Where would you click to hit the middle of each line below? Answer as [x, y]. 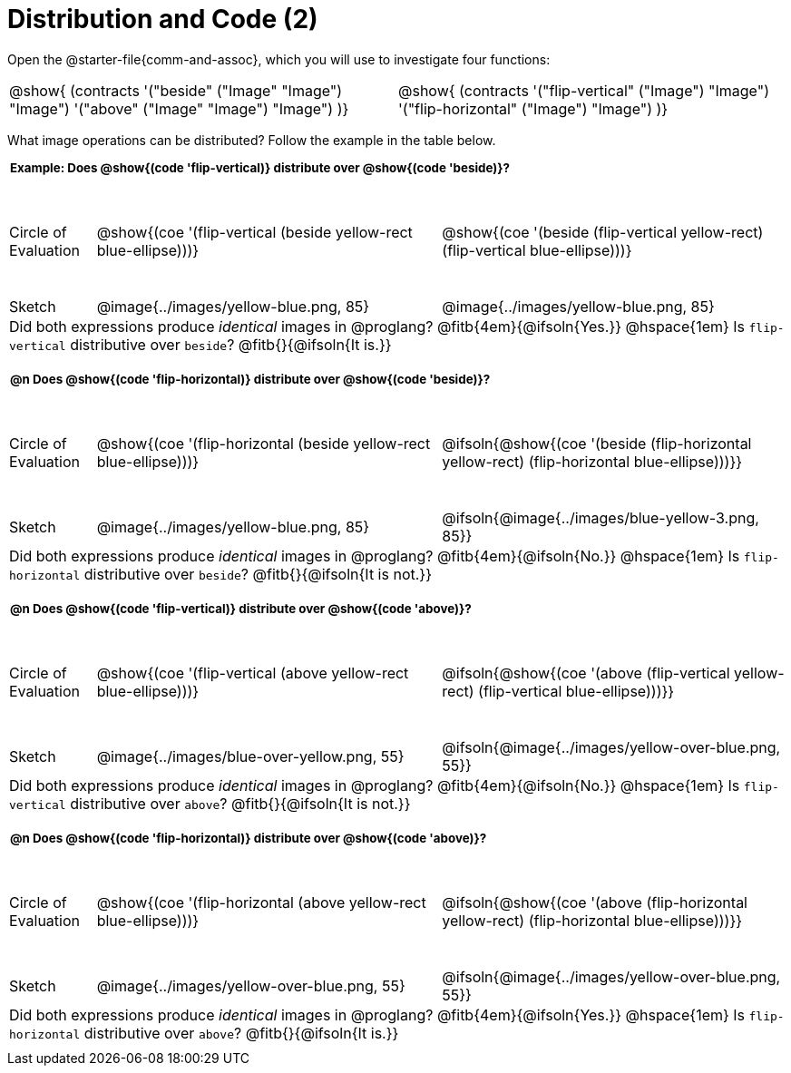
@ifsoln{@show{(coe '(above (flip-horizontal [595, 903]
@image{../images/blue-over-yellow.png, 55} [250, 757]
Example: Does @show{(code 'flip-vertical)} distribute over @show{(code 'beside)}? [260, 167]
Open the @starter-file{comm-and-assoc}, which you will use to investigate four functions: [279, 59]
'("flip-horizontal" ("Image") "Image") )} [533, 108]
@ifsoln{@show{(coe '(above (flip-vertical [586, 673]
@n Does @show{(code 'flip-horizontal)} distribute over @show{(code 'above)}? [249, 839]
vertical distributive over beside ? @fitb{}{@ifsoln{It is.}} [200, 344]
